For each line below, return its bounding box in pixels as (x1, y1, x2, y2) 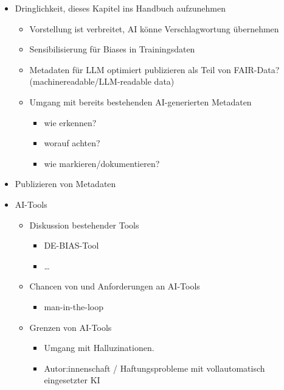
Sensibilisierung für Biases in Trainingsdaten (29, 43, 195, 55)
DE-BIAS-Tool (44, 239, 99, 252)
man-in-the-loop (44, 300, 104, 313)
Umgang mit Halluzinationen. (44, 341, 154, 354)
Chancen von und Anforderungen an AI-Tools (29, 280, 200, 292)
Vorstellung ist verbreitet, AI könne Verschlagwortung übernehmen (29, 22, 279, 35)
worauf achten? (44, 136, 100, 149)
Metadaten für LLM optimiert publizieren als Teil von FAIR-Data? (29, 63, 280, 76)
